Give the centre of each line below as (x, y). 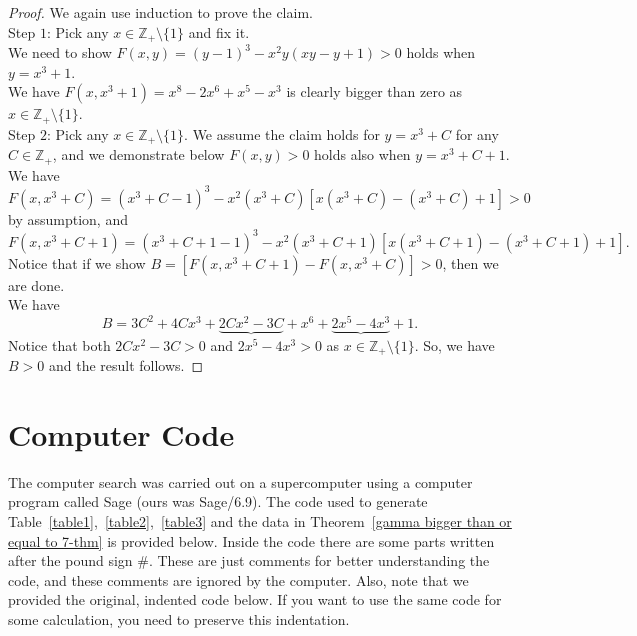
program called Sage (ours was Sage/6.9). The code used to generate (218, 501)
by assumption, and (68, 218)
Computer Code (121, 433)
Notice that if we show (77, 262)
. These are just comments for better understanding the (319, 560)
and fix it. (219, 31)
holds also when (362, 154)
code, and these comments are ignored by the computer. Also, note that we (238, 579)
